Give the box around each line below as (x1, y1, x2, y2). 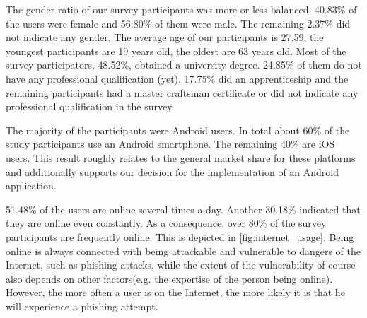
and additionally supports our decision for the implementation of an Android (6, 164, 339, 179)
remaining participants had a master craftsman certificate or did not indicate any (6, 85, 359, 100)
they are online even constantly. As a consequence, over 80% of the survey (6, 216, 327, 230)
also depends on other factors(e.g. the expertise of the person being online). (6, 271, 333, 285)
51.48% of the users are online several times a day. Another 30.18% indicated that (6, 201, 361, 216)
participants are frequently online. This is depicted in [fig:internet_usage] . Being (6, 229, 354, 244)
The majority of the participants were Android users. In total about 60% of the (6, 122, 350, 137)
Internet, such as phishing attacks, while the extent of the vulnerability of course (6, 257, 356, 272)
